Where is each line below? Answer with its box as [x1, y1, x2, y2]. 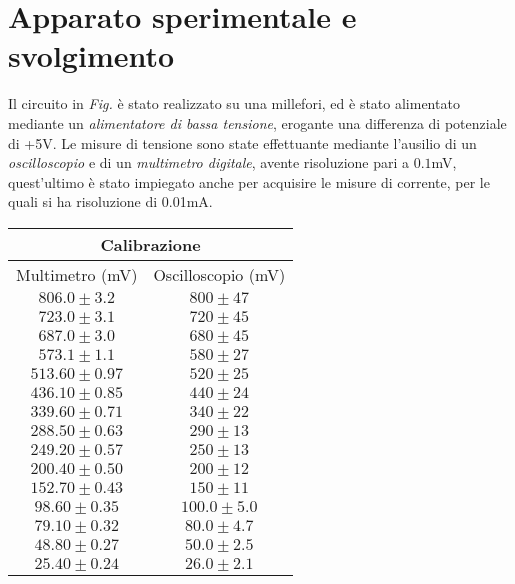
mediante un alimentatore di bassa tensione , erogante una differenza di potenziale [8, 112, 507, 133]
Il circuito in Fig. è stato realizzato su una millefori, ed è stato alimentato [8, 93, 460, 114]
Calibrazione [100, 232, 201, 256]
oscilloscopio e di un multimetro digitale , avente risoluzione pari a [8, 152, 410, 173]
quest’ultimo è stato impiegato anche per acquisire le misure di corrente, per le [8, 171, 490, 192]
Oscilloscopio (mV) [153, 262, 286, 286]
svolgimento [8, 35, 175, 76]
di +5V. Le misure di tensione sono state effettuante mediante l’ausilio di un [8, 132, 477, 153]
